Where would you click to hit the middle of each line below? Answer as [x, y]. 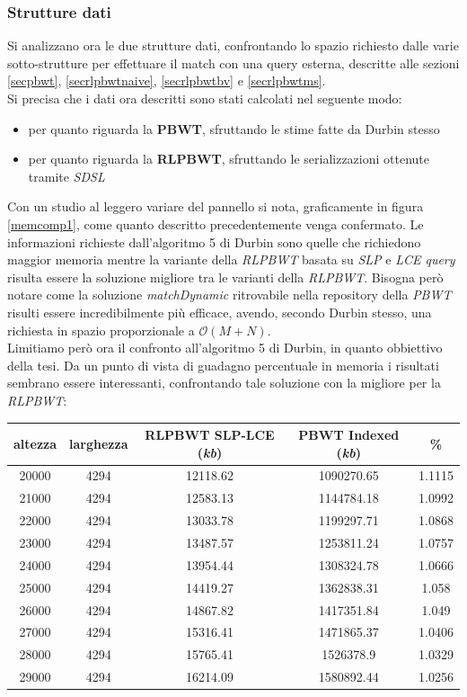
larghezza [99, 443]
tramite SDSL [66, 176]
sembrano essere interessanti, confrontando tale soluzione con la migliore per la [224, 383]
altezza [35, 443]
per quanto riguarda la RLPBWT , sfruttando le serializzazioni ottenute [229, 159]
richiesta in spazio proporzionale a [101, 330]
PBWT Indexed [349, 434]
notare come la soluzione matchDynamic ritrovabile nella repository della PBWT [229, 295]
